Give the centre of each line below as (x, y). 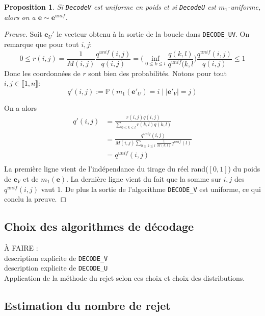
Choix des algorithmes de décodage (99, 226)
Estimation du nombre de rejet (87, 305)
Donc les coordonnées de (42, 73)
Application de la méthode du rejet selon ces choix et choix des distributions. (125, 277)
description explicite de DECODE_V (56, 258)
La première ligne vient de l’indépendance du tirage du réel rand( (106, 169)
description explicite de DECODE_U (56, 268)
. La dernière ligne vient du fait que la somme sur (144, 178)
